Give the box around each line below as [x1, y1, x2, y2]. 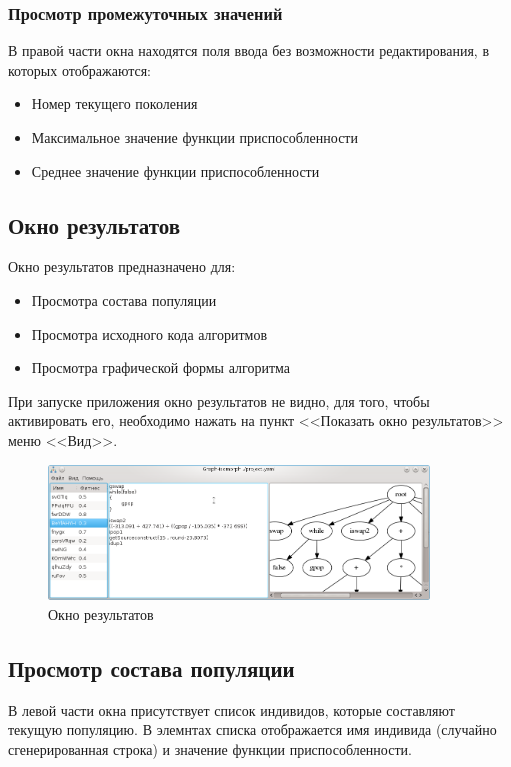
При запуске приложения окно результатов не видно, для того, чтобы [8, 390, 430, 411]
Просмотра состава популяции [31, 289, 217, 310]
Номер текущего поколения [31, 93, 198, 114]
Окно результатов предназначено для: [8, 256, 236, 277]
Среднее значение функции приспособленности [31, 160, 320, 181]
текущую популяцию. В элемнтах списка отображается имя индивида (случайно [8, 719, 497, 740]
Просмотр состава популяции [8, 652, 295, 683]
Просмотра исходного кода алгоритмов [31, 323, 268, 344]
